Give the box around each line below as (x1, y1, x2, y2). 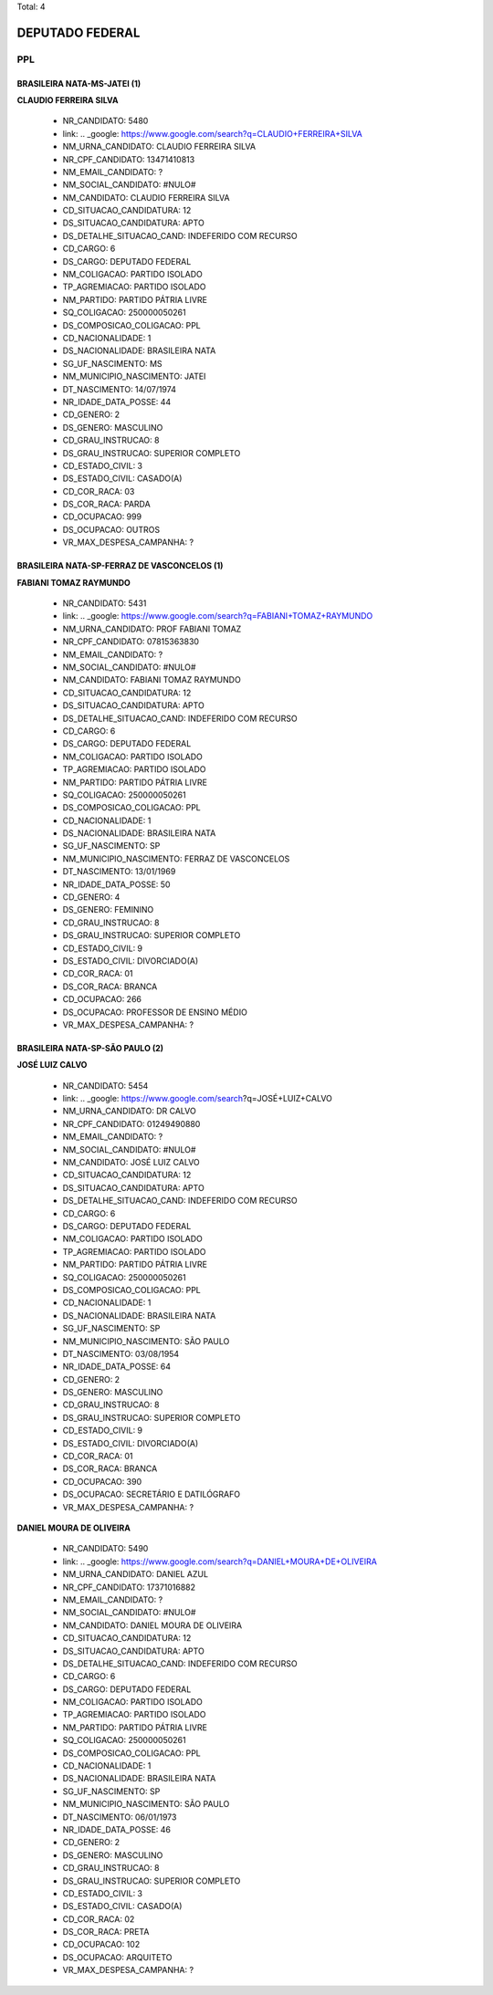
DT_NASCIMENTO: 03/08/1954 (62, 1348, 180, 1359)
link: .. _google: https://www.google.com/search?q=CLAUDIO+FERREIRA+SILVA (62, 128, 362, 139)
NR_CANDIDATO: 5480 (62, 115, 149, 127)
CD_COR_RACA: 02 (62, 1913, 135, 1925)
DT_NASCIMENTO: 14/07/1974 (62, 383, 177, 394)
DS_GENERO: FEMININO (62, 904, 154, 915)
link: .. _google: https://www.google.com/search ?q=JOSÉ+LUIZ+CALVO (62, 1093, 333, 1104)
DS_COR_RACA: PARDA (62, 498, 151, 510)
